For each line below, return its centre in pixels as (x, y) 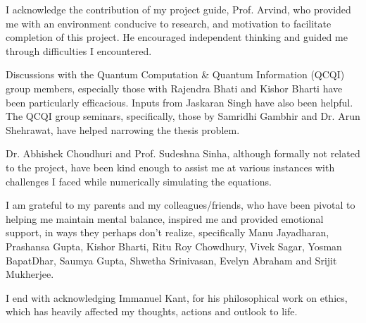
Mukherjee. (30, 274)
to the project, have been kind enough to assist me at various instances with (170, 167)
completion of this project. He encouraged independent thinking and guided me (177, 37)
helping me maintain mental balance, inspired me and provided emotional (165, 218)
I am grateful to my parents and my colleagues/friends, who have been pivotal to (181, 205)
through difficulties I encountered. (79, 50)
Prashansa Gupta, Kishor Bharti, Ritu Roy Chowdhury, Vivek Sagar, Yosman (174, 246)
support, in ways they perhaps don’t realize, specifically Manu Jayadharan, (168, 232)
